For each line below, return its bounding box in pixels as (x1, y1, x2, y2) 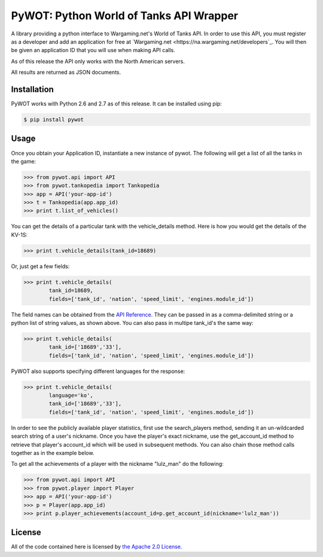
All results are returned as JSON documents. (11, 69, 121, 76)
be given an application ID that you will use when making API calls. (11, 47, 176, 54)
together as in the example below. (11, 449, 95, 456)
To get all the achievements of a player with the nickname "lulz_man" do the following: (11, 460, 224, 468)
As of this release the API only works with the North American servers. (11, 58, 185, 65)
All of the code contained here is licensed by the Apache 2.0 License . (11, 543, 182, 550)
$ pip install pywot (23, 116, 84, 123)
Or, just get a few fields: (11, 263, 70, 270)
